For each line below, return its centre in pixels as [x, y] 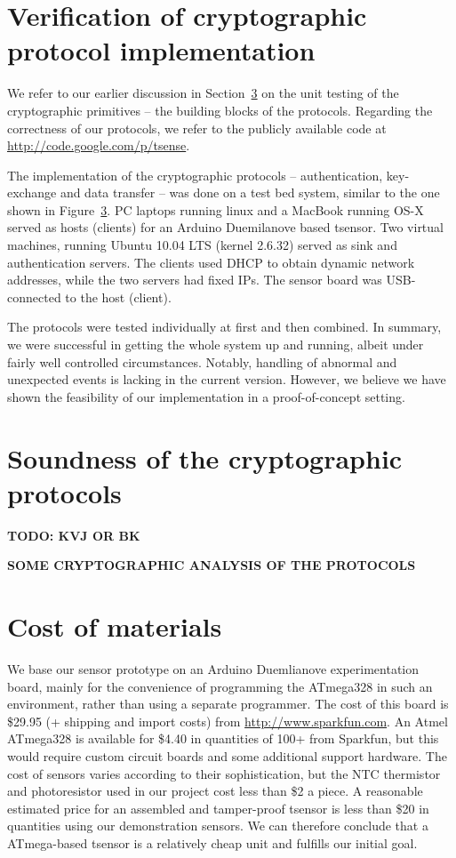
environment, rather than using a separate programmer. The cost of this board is [228, 704]
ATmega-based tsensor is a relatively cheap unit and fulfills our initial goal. [212, 842]
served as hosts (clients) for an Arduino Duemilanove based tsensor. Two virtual [225, 227]
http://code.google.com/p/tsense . [99, 145]
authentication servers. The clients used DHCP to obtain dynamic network [211, 262]
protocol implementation [161, 50]
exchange [32, 192]
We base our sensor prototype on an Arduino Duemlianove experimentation [213, 669]
